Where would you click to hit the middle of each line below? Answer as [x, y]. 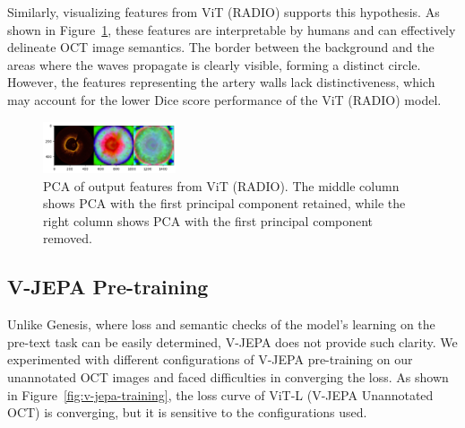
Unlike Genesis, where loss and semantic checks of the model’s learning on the [221, 324]
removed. [68, 238]
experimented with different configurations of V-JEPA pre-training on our [210, 359]
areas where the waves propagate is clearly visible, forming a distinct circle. [214, 64]
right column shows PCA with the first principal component [208, 220]
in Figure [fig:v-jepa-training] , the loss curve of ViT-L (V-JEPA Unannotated [220, 394]
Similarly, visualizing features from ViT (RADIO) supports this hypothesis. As [224, 12]
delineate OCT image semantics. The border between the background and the [221, 47]
